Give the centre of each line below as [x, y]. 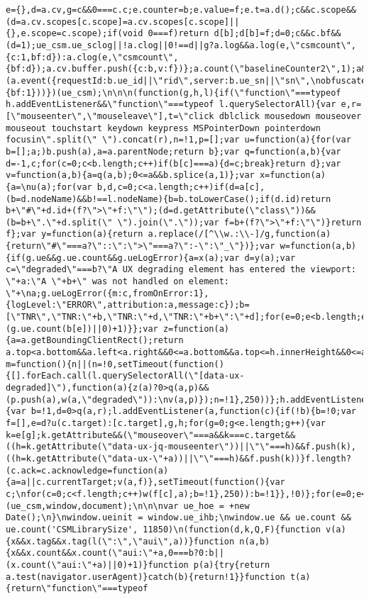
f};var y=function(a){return [75, 234]
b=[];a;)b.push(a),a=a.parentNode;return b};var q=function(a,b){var [174, 151]
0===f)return [178, 34]
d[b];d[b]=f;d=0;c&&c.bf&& [277, 34]
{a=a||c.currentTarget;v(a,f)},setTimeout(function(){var [145, 482]
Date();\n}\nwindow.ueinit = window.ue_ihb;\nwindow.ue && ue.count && [178, 518]
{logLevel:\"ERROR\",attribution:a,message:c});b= [128, 305]
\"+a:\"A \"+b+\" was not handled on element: [117, 282]
